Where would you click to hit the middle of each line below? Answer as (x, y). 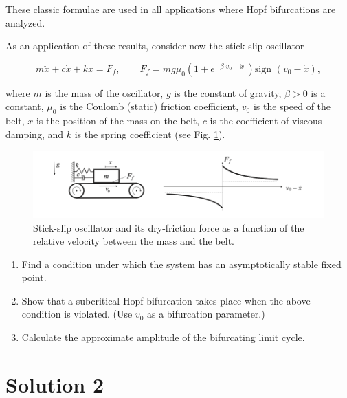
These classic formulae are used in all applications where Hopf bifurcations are (171, 9)
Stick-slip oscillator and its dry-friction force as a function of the (169, 227)
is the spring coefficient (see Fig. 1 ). (150, 134)
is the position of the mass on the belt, (118, 121)
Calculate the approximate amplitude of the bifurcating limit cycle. (163, 337)
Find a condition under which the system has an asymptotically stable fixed (181, 264)
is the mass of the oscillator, (104, 92)
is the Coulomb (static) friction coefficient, (149, 106)
